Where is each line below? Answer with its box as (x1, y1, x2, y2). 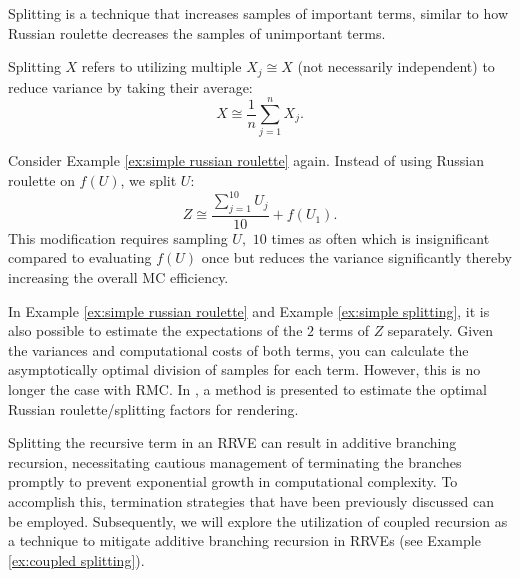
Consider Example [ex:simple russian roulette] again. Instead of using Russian (8, 150, 484, 171)
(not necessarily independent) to (297, 56, 495, 77)
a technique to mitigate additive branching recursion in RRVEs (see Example (8, 530, 481, 551)
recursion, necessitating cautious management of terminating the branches (8, 451, 462, 472)
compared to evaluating (8, 247, 152, 268)
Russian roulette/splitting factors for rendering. (8, 398, 299, 419)
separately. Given (387, 320, 494, 341)
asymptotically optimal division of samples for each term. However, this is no (8, 359, 481, 380)
